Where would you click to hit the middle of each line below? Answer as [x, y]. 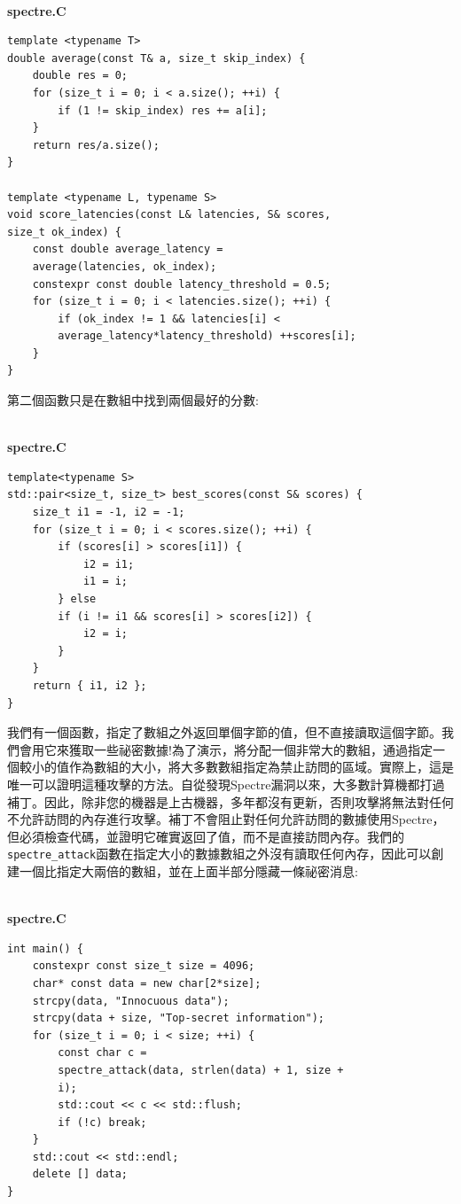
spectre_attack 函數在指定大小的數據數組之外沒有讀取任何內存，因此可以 [219, 854]
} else [77, 599]
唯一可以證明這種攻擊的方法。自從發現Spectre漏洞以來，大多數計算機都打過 [226, 784]
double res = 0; [80, 76]
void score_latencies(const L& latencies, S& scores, [169, 215]
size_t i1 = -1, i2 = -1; [109, 513]
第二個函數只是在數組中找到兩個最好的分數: [133, 400]
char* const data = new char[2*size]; [147, 983]
